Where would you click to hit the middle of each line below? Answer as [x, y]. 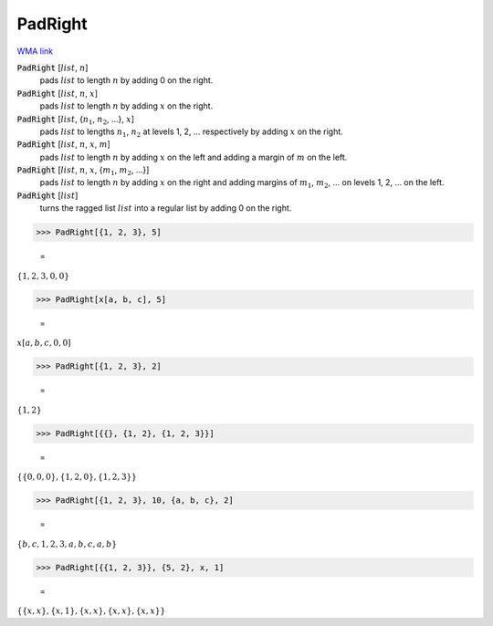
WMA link [35, 51]
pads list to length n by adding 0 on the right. [126, 80]
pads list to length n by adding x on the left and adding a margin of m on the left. [194, 157]
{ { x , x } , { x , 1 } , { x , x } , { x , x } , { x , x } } [91, 611]
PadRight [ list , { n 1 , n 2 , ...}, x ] [76, 120]
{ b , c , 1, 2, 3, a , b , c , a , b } [67, 544]
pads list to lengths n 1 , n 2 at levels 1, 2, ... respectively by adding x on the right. [192, 132]
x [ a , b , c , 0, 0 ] [44, 343]
